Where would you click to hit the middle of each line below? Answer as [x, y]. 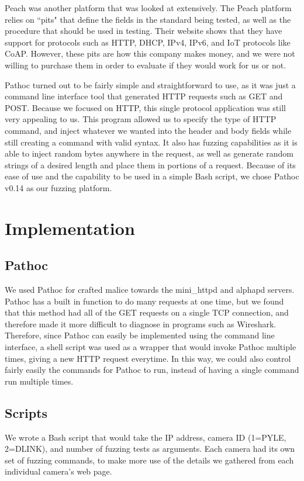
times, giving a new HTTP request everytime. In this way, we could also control [148, 358]
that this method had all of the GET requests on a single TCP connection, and [147, 312]
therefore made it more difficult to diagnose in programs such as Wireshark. [141, 323]
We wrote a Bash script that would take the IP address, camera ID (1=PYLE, [146, 437]
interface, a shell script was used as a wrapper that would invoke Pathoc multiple [151, 347]
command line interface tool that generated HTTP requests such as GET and [144, 96]
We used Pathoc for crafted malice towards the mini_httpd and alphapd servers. [150, 290]
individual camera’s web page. [58, 471]
